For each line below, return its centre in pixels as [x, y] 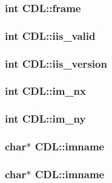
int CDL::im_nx [46, 91]
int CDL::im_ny [45, 119]
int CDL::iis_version [56, 63]
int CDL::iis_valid [50, 35]
